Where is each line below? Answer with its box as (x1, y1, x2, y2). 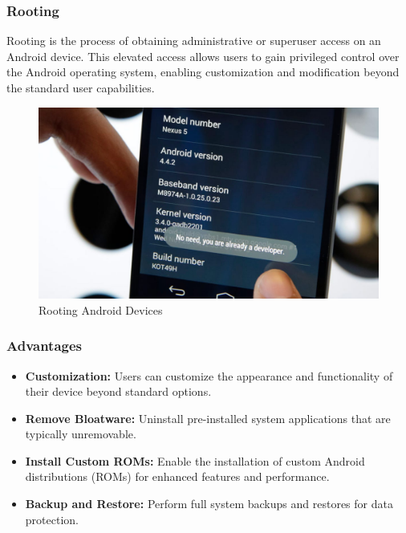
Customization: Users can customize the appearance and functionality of (25, 367, 393, 384)
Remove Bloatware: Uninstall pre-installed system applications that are (25, 409, 391, 426)
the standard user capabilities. (6, 79, 155, 96)
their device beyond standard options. (25, 383, 212, 400)
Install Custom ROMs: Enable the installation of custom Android (25, 452, 365, 469)
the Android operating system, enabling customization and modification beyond (6, 63, 400, 80)
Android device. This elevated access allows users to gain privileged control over (6, 47, 400, 64)
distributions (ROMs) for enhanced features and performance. (25, 468, 330, 485)
